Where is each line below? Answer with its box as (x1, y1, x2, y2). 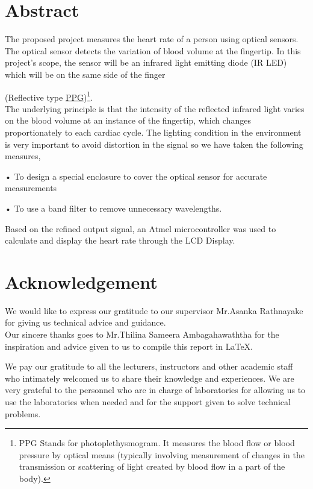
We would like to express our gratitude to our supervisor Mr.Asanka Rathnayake (5, 304, 303, 317)
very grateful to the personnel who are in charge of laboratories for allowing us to (5, 383, 306, 396)
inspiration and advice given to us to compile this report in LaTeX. (5, 339, 253, 352)
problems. (5, 407, 41, 420)
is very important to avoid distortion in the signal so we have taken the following (5, 137, 303, 150)
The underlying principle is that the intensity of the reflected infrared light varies (5, 102, 305, 115)
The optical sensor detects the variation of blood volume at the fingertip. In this (5, 44, 301, 57)
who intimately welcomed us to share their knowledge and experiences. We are (5, 371, 294, 384)
